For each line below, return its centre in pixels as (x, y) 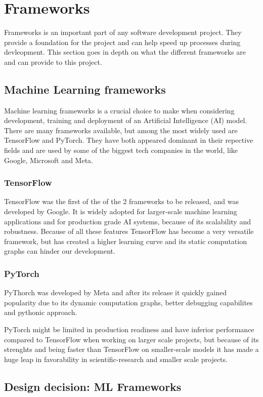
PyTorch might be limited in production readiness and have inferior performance (129, 329)
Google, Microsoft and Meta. (49, 160)
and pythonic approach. (41, 312)
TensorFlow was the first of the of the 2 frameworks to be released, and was (121, 201)
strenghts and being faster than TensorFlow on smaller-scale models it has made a (131, 349)
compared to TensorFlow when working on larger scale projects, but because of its (131, 339)
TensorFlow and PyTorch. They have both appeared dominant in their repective (129, 140)
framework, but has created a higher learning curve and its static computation (125, 241)
